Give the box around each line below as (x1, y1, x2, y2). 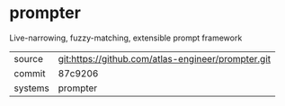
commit (13, 66, 46, 79)
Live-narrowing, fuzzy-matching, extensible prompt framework (9, 32, 243, 43)
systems (13, 82, 49, 94)
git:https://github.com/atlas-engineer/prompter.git (58, 52, 272, 65)
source (13, 52, 43, 65)
